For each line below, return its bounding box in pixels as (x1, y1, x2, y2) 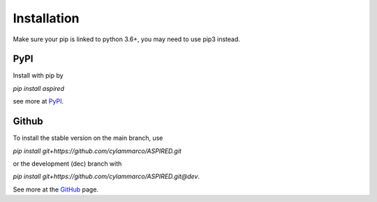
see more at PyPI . (13, 97, 64, 106)
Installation (13, 10, 80, 26)
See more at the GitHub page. (13, 185, 99, 194)
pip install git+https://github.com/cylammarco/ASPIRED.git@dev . (13, 172, 200, 181)
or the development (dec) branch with (13, 159, 122, 168)
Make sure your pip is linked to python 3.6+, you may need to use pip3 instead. (13, 35, 241, 43)
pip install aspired (13, 84, 64, 92)
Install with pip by (13, 71, 64, 80)
